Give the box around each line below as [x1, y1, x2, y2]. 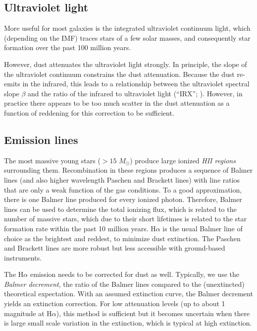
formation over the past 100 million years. [4, 42, 131, 53]
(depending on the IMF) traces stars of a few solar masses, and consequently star [4, 32, 251, 43]
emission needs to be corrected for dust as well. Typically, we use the [30, 269, 239, 279]
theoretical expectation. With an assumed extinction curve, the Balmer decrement [4, 288, 253, 299]
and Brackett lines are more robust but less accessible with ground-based [4, 243, 225, 253]
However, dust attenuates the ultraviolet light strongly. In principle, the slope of [4, 59, 247, 69]
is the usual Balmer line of [162, 223, 243, 233]
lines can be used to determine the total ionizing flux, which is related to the [4, 203, 237, 214]
